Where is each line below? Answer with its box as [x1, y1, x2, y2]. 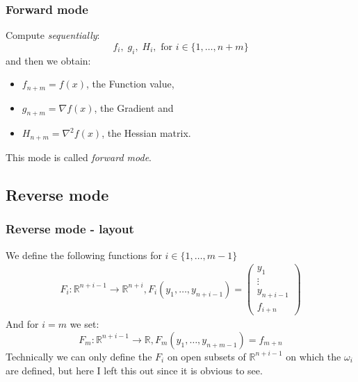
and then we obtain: [6, 53, 91, 67]
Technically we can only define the [6, 349, 152, 363]
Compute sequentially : [6, 28, 100, 42]
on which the [286, 349, 341, 363]
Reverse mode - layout [6, 220, 134, 238]
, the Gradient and [94, 100, 174, 115]
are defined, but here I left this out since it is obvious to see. [6, 363, 263, 377]
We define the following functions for [6, 247, 162, 262]
